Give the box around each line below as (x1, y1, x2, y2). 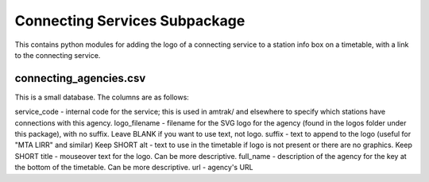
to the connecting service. (14, 50, 101, 60)
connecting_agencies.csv (14, 72, 146, 85)
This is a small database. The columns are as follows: (14, 92, 190, 102)
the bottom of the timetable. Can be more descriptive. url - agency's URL (14, 163, 253, 172)
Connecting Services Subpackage (14, 12, 245, 29)
